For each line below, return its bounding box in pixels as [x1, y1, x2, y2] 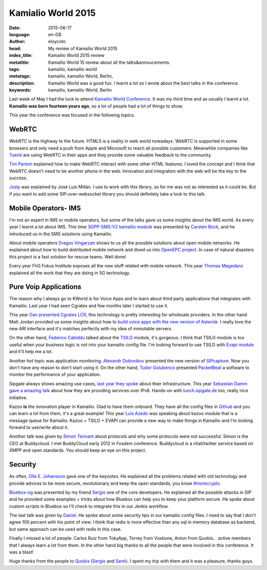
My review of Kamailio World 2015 [48, 45, 118, 52]
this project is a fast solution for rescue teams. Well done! [9, 254, 126, 259]
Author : [9, 39, 26, 45]
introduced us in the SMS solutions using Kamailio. [9, 231, 113, 237]
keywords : [9, 87, 32, 93]
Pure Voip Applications [9, 283, 82, 291]
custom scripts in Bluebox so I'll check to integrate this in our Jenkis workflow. [9, 503, 169, 509]
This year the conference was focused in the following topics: [9, 112, 135, 118]
